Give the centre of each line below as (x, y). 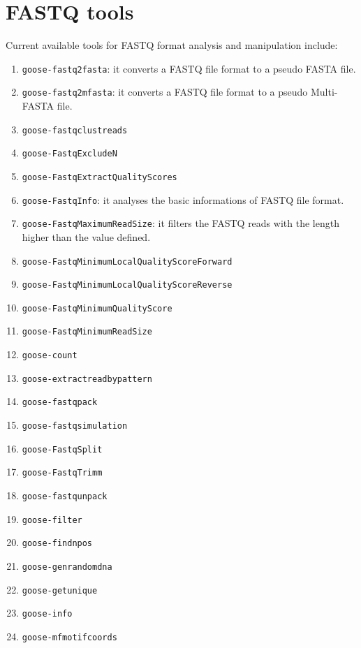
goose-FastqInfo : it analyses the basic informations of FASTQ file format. (183, 199)
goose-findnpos (57, 544)
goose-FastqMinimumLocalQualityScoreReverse (127, 285)
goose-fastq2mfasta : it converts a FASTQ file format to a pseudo (165, 92)
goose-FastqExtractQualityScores (100, 177)
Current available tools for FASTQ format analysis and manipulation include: (172, 45)
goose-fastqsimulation (75, 426)
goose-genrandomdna (67, 567)
